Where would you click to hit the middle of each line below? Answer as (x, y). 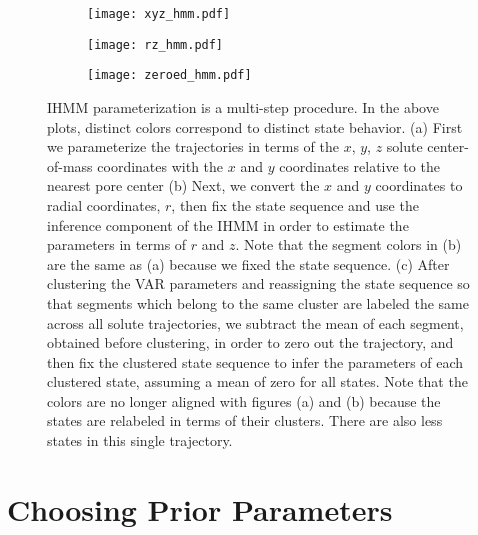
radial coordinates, (104, 204)
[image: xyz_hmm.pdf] (159, 14)
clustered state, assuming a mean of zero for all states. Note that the (257, 381)
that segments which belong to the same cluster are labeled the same (258, 302)
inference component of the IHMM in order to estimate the (228, 224)
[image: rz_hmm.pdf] (155, 44)
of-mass (70, 165)
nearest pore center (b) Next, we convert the (183, 185)
